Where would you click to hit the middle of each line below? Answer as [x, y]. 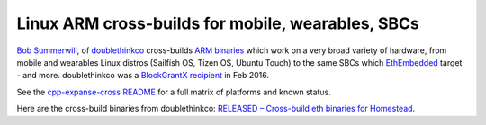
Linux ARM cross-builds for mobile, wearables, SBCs [218, 23]
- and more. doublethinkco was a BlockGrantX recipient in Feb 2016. [143, 76]
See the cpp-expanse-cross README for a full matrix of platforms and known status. [174, 92]
